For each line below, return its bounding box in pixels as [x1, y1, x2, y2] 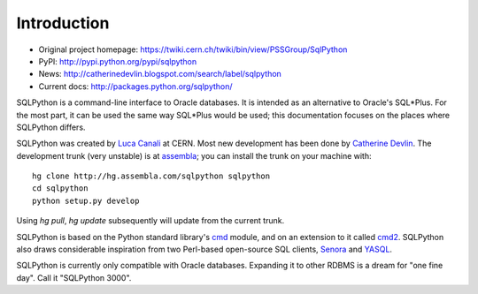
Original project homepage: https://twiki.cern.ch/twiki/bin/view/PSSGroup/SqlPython [38, 44, 348, 55]
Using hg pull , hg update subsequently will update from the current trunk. [16, 215, 285, 226]
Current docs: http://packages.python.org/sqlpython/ [38, 80, 234, 92]
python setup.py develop [32, 195, 140, 206]
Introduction [16, 13, 110, 33]
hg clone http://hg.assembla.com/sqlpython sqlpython [32, 171, 270, 181]
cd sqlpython [32, 184, 89, 193]
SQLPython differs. [16, 122, 86, 132]
